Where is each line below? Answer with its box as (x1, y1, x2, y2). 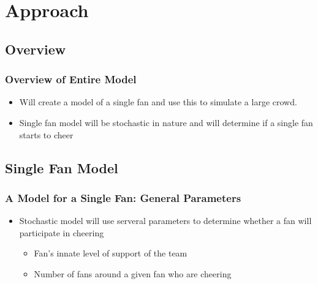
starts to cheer (19, 128, 74, 141)
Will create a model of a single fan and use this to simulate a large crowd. (19, 95, 297, 108)
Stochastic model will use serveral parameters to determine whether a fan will (19, 214, 312, 227)
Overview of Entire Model (5, 72, 137, 87)
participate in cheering (19, 226, 104, 239)
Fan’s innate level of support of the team (34, 247, 187, 260)
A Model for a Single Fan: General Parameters (5, 190, 241, 205)
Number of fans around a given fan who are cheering (34, 267, 232, 280)
